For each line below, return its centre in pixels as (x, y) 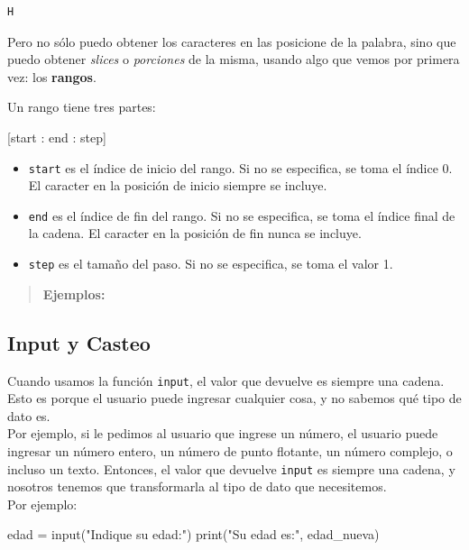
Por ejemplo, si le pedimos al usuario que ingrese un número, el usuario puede (223, 433)
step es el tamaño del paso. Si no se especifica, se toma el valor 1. (211, 264)
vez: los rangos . (52, 76)
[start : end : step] (57, 137)
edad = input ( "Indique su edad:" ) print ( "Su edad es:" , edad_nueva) (193, 534)
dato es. (29, 415)
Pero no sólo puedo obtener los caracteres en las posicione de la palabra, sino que (232, 41)
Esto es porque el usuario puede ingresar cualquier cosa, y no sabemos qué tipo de (234, 398)
